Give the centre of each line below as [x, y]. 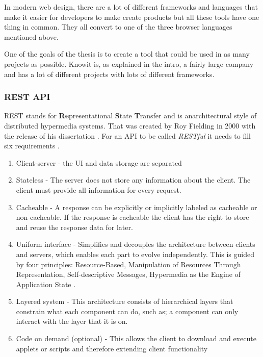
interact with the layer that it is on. [72, 321]
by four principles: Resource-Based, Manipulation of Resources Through [128, 264]
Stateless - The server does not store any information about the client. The [133, 180]
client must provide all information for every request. [99, 189]
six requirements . [32, 146]
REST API [27, 97]
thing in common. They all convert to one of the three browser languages [118, 27]
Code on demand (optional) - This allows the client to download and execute [136, 338]
